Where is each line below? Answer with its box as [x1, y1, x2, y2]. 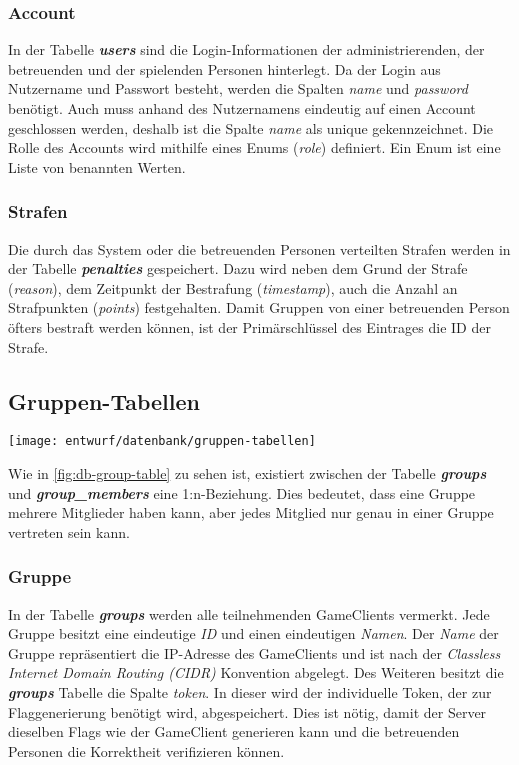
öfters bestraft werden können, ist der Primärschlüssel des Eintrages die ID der [8, 316, 491, 337]
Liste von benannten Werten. [8, 156, 186, 177]
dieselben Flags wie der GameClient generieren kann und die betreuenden [8, 721, 460, 742]
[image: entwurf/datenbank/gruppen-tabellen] [8, 434, 316, 449]
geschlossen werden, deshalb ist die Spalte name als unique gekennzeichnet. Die [8, 117, 494, 138]
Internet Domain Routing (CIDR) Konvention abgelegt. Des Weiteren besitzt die [8, 662, 504, 683]
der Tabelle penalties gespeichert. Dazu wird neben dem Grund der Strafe [8, 258, 468, 279]
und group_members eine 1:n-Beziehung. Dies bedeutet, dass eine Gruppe [8, 482, 476, 503]
